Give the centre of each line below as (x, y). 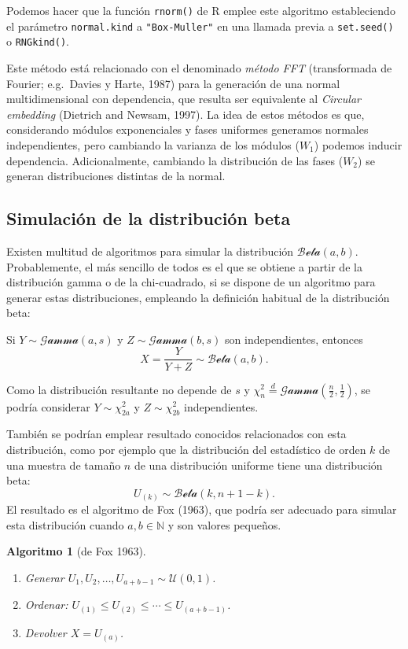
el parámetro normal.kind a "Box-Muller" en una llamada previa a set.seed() (200, 26)
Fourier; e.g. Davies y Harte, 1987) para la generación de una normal (173, 83)
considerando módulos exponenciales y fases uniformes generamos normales (187, 129)
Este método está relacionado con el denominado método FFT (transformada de (199, 67)
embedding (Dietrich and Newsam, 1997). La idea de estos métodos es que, (186, 114)
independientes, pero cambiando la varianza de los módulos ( (153, 144)
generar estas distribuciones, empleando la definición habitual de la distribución (198, 297)
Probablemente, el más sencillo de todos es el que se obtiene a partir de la (184, 266)
